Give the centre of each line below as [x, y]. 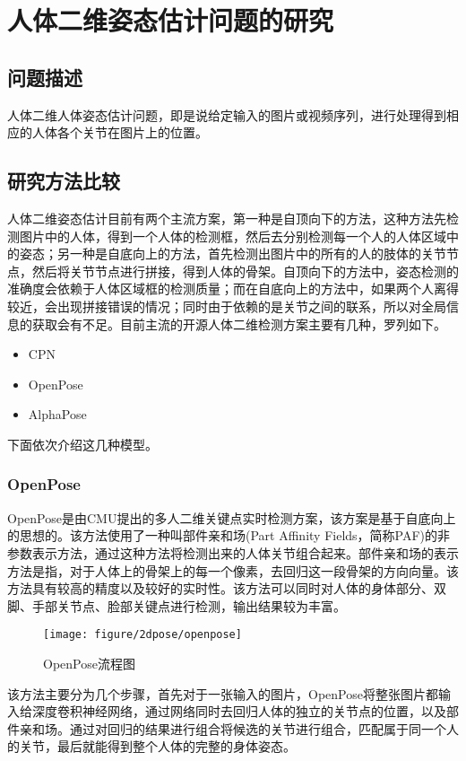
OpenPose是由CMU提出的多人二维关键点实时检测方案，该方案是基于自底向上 [232, 517]
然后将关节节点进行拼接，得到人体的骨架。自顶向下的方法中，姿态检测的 [245, 271]
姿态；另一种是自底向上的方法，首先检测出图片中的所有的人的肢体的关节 [233, 254]
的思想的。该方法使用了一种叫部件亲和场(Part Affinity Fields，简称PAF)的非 [229, 535]
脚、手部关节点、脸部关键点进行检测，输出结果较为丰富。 [177, 605]
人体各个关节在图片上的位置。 [120, 132]
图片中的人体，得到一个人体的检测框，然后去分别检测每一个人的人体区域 [233, 236]
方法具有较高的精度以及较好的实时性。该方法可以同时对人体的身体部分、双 [227, 588]
